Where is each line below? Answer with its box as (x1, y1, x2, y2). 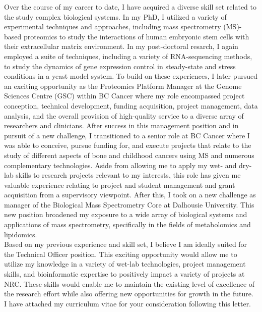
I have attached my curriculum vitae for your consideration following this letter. (4, 298, 251, 308)
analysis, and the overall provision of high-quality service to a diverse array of (4, 110, 244, 121)
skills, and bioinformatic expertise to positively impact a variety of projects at (4, 269, 245, 279)
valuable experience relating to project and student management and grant (4, 179, 235, 190)
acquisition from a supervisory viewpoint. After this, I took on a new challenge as (4, 189, 256, 200)
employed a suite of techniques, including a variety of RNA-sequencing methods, (4, 50, 252, 61)
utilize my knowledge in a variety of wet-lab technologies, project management (4, 258, 246, 269)
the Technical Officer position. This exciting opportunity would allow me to (4, 248, 237, 259)
